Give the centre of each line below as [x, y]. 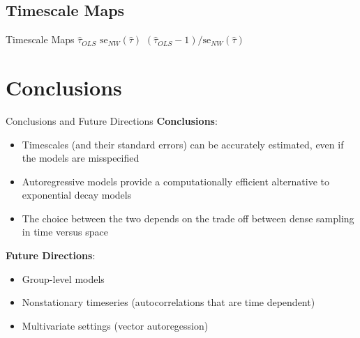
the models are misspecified [81, 158]
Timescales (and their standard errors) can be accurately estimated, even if [183, 144]
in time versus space [65, 232]
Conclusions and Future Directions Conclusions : [112, 120]
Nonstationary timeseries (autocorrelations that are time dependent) [168, 302]
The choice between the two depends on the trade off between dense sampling [188, 218]
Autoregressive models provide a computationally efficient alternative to [175, 181]
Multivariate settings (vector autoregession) [115, 325]
